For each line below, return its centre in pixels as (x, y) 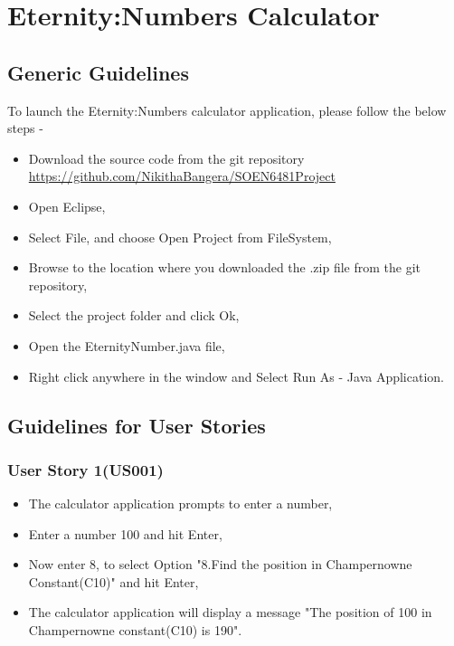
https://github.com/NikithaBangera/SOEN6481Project (182, 176)
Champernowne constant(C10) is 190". (135, 630)
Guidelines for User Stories (137, 425)
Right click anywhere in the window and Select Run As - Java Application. (236, 376)
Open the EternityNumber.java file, (127, 345)
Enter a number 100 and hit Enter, (125, 533)
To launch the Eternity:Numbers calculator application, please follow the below (227, 110)
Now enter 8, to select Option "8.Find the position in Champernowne (220, 564)
